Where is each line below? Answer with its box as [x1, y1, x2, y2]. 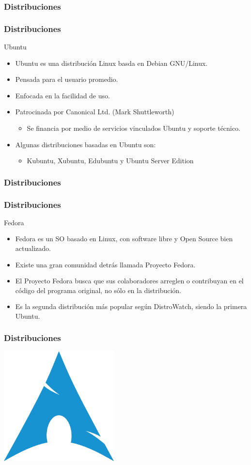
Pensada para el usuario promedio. [15, 74, 118, 84]
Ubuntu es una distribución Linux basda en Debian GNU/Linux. [15, 58, 208, 68]
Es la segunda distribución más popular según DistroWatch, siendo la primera [15, 301, 247, 311]
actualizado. [15, 243, 51, 253]
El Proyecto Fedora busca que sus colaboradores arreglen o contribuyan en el [15, 276, 244, 286]
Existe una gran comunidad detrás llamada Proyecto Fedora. [15, 259, 196, 269]
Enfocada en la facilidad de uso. [15, 90, 110, 100]
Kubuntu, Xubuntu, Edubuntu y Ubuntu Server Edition [27, 155, 194, 166]
